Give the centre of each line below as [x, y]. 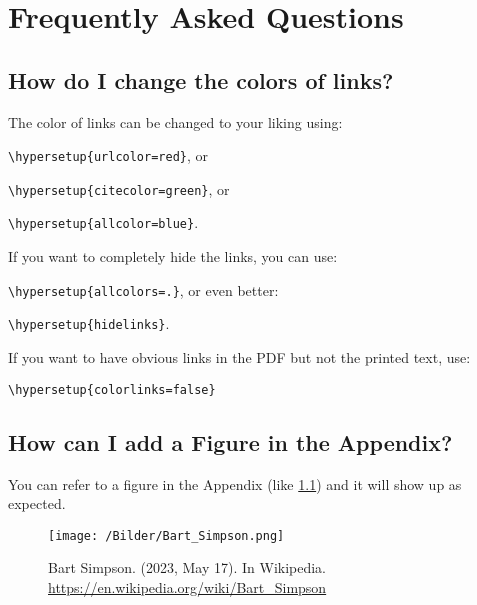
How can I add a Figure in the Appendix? [230, 441]
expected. [37, 503]
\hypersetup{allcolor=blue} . [103, 222]
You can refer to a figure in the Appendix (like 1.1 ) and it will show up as [235, 483]
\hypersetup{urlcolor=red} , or [108, 155]
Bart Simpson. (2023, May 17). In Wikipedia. [187, 567]
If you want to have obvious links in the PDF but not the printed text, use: [239, 357]
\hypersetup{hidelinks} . [89, 323]
